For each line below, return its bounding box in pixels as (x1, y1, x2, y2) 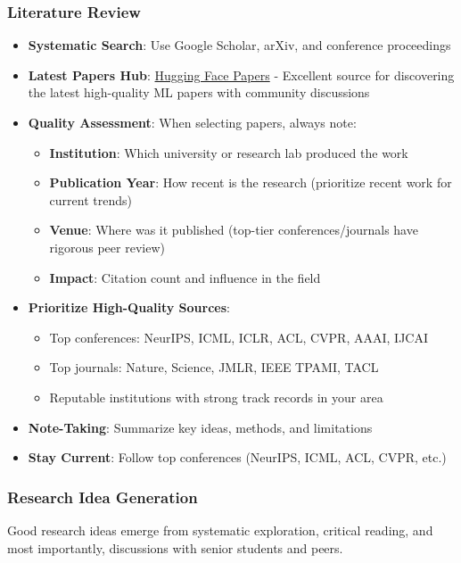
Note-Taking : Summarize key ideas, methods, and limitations (28, 418, 373, 436)
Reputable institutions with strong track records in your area (49, 387, 383, 406)
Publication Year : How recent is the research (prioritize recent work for (49, 173, 452, 192)
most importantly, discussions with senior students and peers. (7, 538, 343, 557)
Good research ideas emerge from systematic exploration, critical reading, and (7, 520, 433, 539)
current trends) (49, 190, 132, 209)
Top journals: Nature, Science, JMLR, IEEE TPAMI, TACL (49, 358, 379, 377)
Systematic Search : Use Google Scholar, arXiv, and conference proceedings (28, 36, 451, 54)
